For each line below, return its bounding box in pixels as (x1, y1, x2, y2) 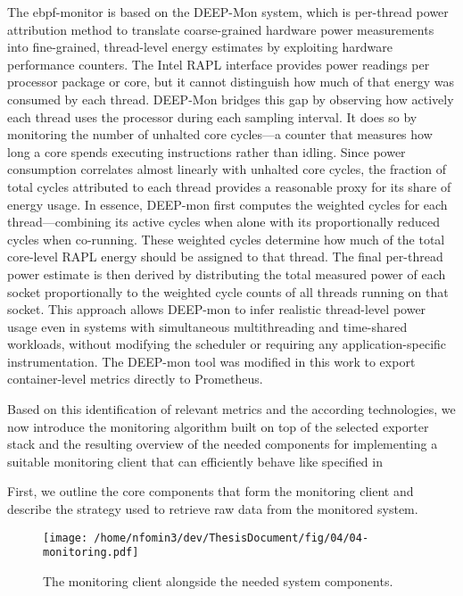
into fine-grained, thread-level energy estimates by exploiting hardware (7, 37, 393, 56)
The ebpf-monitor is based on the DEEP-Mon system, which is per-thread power (7, 3, 449, 21)
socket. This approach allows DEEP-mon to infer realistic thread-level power (7, 300, 426, 319)
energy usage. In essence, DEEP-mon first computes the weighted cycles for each (7, 195, 448, 213)
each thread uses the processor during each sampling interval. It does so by (7, 107, 418, 126)
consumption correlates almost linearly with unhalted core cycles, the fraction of (7, 160, 447, 178)
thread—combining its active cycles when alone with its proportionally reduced (7, 212, 440, 231)
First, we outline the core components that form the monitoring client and (7, 482, 414, 501)
